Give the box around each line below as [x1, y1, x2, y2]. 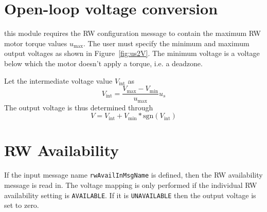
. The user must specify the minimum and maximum [83, 37, 250, 48]
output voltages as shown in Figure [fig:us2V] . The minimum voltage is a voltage [4, 48, 260, 59]
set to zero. [4, 200, 39, 210]
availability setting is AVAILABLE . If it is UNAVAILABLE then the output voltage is [4, 189, 256, 200]
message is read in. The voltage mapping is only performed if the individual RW [4, 179, 257, 190]
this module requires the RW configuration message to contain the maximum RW [4, 28, 261, 38]
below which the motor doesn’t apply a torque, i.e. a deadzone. [4, 57, 203, 68]
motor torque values [4, 37, 67, 48]
